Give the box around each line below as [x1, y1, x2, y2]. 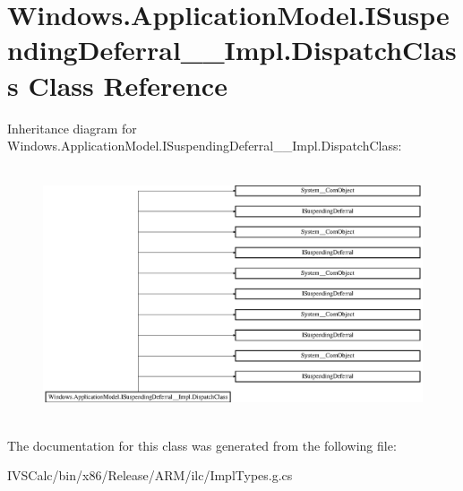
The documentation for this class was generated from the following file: [7, 435, 397, 454]
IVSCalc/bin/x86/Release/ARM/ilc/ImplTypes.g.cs [7, 466, 293, 485]
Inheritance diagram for [7, 118, 137, 137]
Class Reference [28, 66, 227, 103]
